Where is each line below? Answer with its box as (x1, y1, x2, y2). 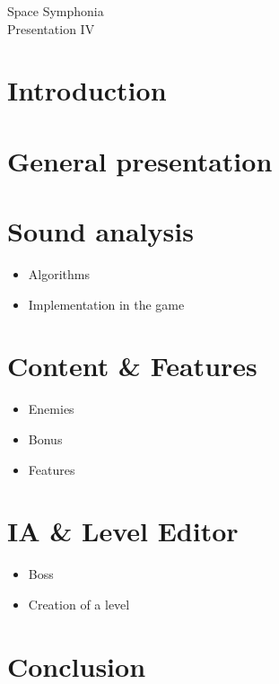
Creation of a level (28, 594, 130, 613)
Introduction (7, 72, 167, 109)
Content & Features (7, 347, 257, 384)
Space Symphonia (7, 2, 104, 20)
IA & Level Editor (7, 513, 239, 549)
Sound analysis (7, 213, 194, 250)
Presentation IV (7, 19, 95, 38)
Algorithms (28, 265, 90, 284)
